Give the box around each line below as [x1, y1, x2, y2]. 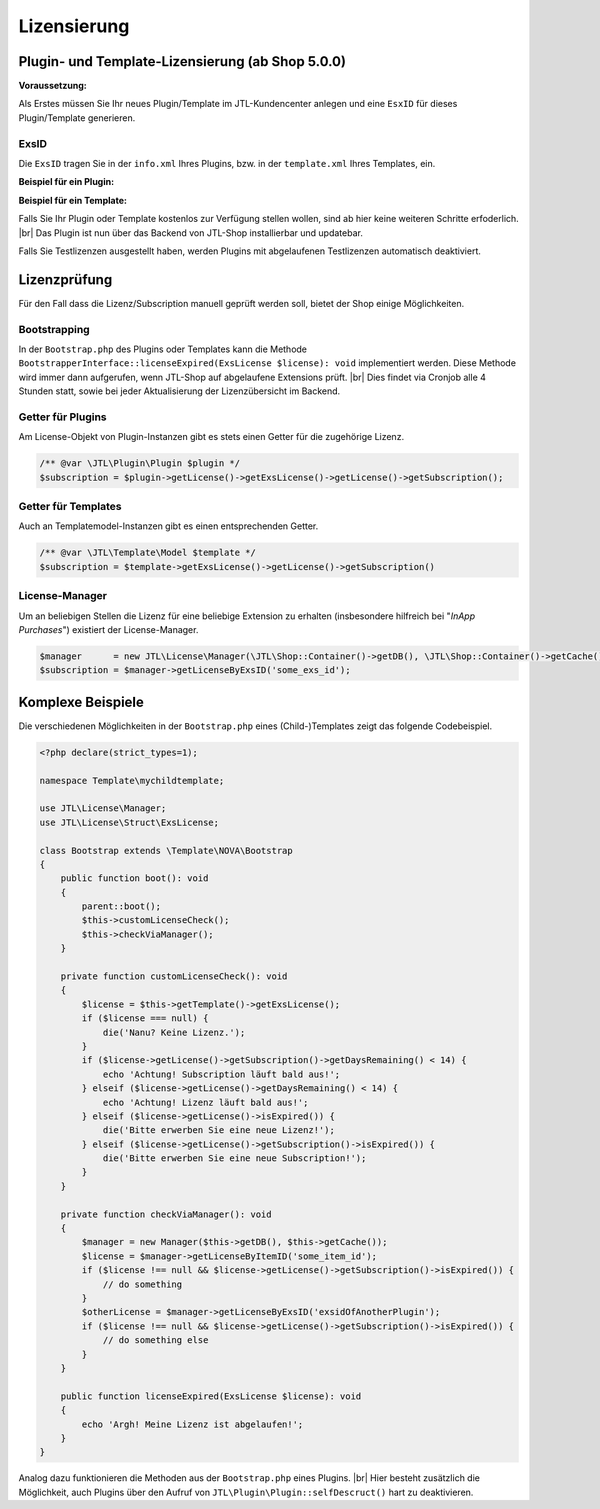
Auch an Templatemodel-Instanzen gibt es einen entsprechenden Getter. [18, 520, 319, 532]
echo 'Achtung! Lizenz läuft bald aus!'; [102, 1096, 309, 1108]
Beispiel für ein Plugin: [18, 176, 115, 188]
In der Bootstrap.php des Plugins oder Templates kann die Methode [18, 343, 308, 355]
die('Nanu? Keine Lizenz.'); [102, 1026, 246, 1038]
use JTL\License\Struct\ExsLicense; [39, 816, 220, 828]
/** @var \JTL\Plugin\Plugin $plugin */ [39, 458, 240, 469]
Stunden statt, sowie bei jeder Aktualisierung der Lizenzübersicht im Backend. [18, 385, 341, 397]
